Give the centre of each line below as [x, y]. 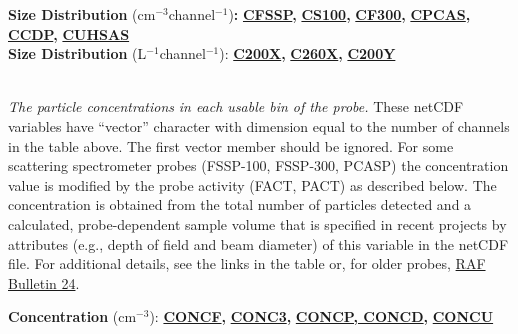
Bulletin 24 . [44, 282]
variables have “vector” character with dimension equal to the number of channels [259, 125]
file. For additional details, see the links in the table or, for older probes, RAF [247, 263]
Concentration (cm [72, 316]
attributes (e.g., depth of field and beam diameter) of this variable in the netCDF [258, 243]
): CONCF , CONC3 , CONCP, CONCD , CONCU [321, 316]
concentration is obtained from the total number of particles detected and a [240, 204]
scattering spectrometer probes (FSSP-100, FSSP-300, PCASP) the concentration [258, 165]
